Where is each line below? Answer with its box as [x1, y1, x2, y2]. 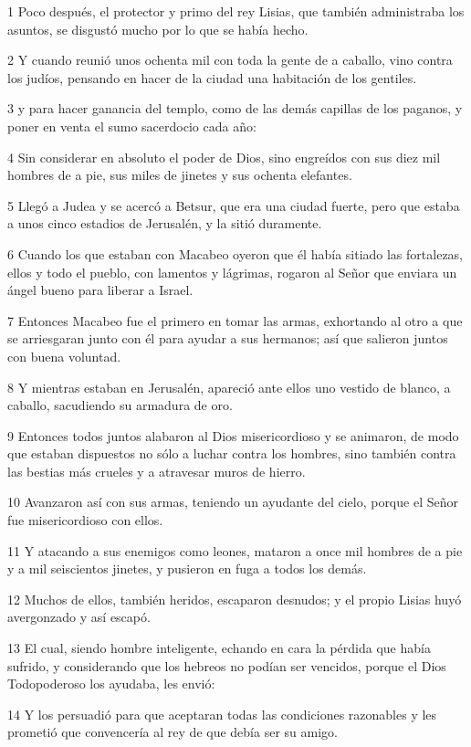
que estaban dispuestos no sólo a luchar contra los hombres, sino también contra [7, 444, 456, 463]
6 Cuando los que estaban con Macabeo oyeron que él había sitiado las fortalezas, [7, 244, 463, 263]
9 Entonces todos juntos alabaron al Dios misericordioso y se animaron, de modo [7, 426, 459, 445]
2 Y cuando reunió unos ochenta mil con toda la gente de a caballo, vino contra [7, 50, 453, 69]
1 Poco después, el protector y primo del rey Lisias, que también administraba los [7, 2, 465, 20]
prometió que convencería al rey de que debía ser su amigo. [7, 722, 338, 742]
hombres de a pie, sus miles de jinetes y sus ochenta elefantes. [7, 165, 352, 184]
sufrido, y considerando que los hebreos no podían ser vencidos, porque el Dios [7, 656, 446, 675]
